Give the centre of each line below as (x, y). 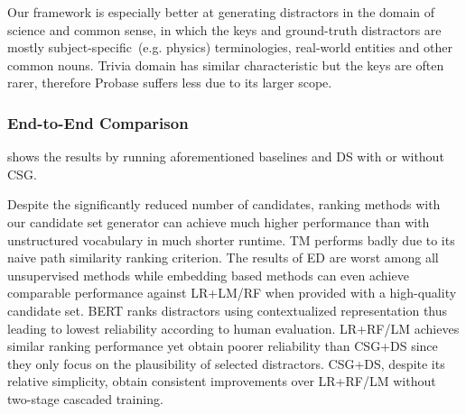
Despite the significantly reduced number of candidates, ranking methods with (224, 204)
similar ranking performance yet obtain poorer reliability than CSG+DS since (223, 346)
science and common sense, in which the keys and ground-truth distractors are (224, 29)
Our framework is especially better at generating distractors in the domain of (221, 12)
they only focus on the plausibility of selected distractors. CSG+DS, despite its (226, 363)
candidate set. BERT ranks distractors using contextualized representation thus (228, 310)
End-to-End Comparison (98, 122)
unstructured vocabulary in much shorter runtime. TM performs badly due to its (231, 239)
